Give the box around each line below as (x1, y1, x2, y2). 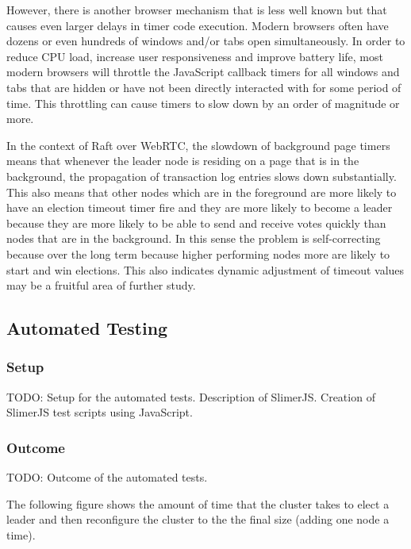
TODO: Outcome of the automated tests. (6, 469, 208, 486)
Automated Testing (6, 316, 168, 340)
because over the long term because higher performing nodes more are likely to (6, 245, 390, 262)
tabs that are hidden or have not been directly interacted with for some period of (6, 79, 401, 95)
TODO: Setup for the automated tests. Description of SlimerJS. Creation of (6, 388, 375, 405)
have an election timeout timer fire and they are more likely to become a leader (6, 199, 393, 216)
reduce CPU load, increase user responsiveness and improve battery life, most (6, 48, 383, 64)
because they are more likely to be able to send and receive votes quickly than (6, 214, 386, 231)
